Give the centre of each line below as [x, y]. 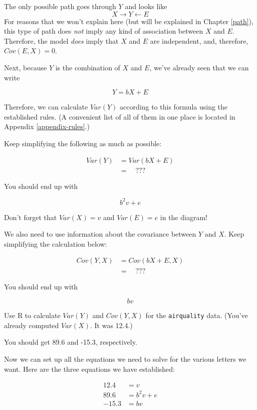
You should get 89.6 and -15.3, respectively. [71, 342]
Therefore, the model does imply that [61, 40]
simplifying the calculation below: [56, 243]
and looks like [146, 6]
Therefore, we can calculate [46, 107]
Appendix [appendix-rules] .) [47, 126]
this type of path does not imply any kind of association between [104, 31]
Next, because [26, 67]
